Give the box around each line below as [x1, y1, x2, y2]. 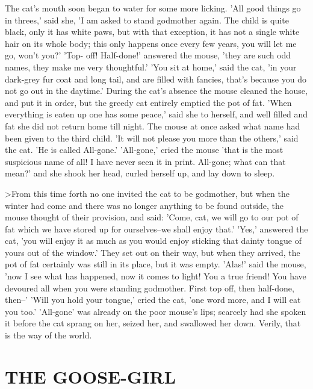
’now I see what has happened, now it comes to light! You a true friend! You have [5, 270, 306, 282]
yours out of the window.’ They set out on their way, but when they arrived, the [5, 246, 300, 258]
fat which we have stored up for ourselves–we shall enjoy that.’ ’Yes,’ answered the [5, 222, 308, 235]
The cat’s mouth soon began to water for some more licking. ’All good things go [5, 2, 301, 14]
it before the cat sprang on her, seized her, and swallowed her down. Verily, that [5, 317, 301, 329]
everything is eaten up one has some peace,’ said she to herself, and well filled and [5, 108, 308, 120]
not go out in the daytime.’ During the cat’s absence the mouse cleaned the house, [5, 84, 308, 97]
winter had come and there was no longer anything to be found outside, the [5, 199, 284, 211]
